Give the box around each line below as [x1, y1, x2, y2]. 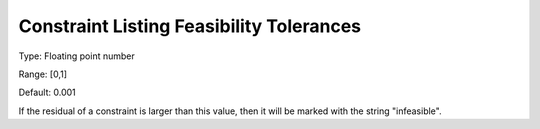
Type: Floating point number [18, 50, 135, 62]
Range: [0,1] [18, 68, 67, 80]
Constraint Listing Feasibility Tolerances [18, 15, 362, 37]
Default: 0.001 [18, 86, 77, 99]
